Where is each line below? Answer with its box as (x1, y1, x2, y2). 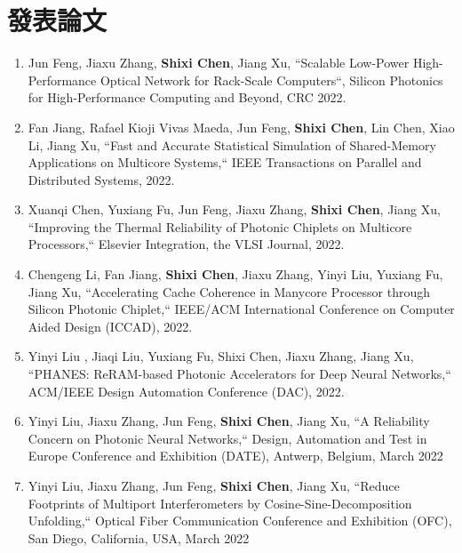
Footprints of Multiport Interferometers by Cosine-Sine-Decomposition (28, 493, 412, 512)
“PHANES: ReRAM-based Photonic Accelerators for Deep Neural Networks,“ (28, 365, 451, 383)
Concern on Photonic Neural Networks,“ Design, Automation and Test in (28, 429, 427, 447)
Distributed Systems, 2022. (28, 170, 175, 188)
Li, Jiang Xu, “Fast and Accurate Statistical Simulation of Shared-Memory (28, 135, 436, 154)
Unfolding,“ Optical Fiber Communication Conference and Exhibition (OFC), (28, 511, 452, 530)
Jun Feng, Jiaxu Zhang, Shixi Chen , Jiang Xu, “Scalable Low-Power (28, 53, 410, 72)
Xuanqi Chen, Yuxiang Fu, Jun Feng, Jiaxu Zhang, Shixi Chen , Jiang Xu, (28, 200, 441, 219)
